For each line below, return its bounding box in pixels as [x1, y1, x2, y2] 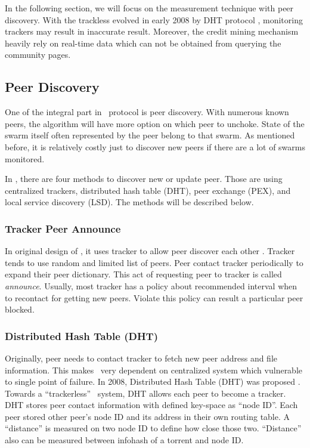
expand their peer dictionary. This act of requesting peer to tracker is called [5, 268, 282, 280]
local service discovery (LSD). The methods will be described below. [5, 196, 254, 208]
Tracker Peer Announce [5, 221, 121, 236]
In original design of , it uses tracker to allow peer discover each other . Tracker [5, 245, 295, 257]
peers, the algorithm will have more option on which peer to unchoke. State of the [5, 117, 305, 129]
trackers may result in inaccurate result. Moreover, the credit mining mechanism [5, 25, 299, 38]
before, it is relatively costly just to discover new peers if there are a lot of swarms [5, 140, 305, 153]
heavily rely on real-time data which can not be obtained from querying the [5, 36, 281, 49]
